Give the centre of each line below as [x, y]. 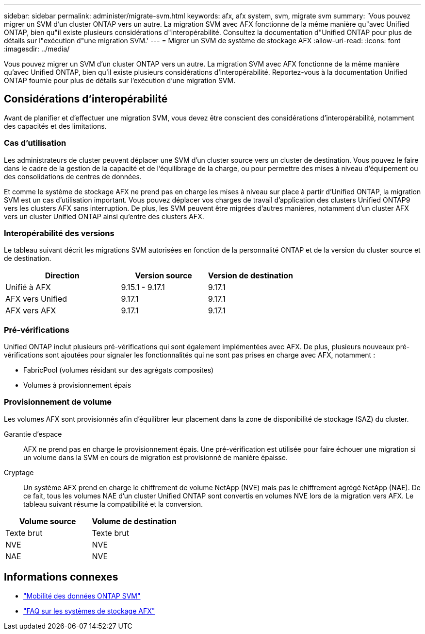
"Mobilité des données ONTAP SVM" [82, 596]
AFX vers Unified [36, 299]
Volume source [48, 521]
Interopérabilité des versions [59, 233]
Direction [62, 276]
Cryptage [19, 472]
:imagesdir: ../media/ [37, 49]
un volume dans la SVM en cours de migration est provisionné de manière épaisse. [155, 457]
